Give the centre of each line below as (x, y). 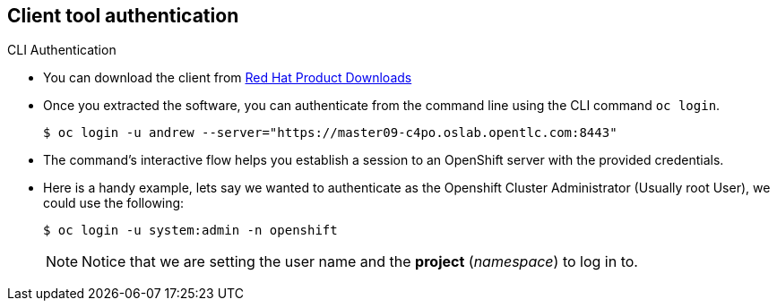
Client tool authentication (123, 16)
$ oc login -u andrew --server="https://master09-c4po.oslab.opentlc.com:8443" (330, 133)
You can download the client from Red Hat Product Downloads (228, 78)
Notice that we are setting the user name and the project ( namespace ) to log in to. (360, 262)
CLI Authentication (62, 50)
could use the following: (114, 203)
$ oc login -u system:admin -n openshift (190, 231)
